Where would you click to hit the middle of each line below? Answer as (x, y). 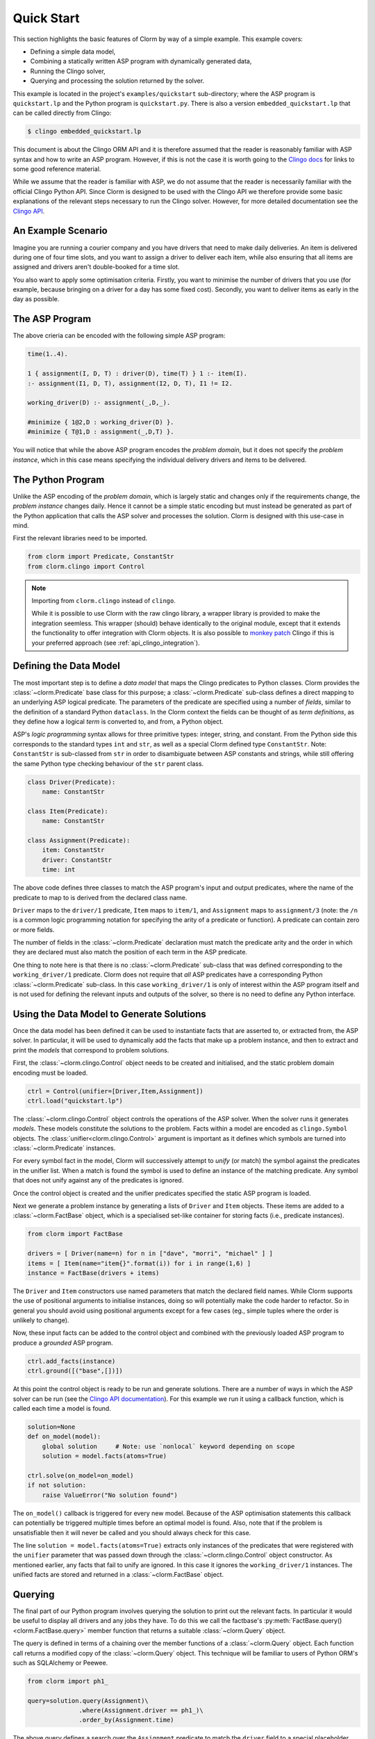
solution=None (51, 1427)
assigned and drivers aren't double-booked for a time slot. (96, 267)
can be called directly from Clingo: (62, 113)
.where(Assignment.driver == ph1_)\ (141, 1710)
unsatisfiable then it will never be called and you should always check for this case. (132, 1532)
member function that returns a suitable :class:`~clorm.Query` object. (186, 1630)
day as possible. (36, 299)
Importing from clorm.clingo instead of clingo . (104, 601)
